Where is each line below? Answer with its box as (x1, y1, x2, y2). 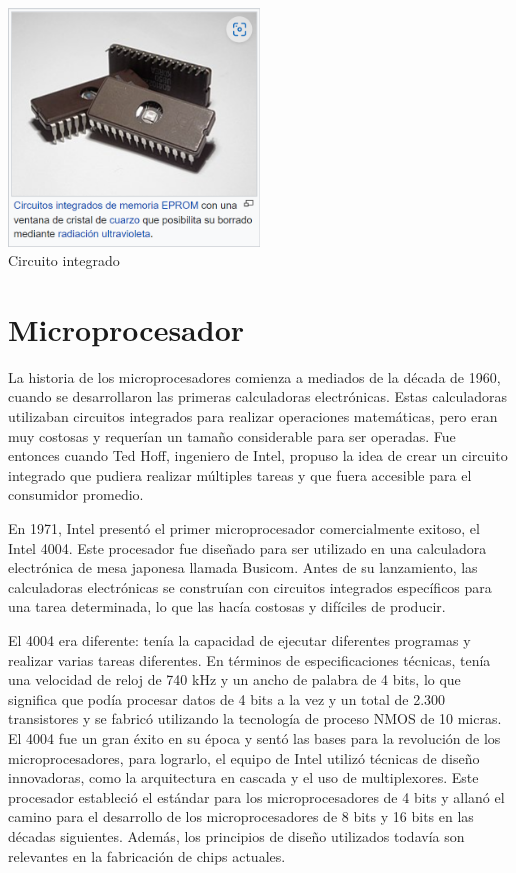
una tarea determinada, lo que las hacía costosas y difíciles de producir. (8, 596, 446, 617)
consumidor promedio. (8, 484, 144, 505)
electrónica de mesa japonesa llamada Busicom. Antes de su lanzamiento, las (8, 557, 478, 578)
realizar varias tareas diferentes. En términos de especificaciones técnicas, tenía (8, 649, 491, 670)
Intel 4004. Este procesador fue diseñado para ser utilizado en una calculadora (8, 537, 487, 558)
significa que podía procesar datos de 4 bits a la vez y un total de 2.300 (8, 688, 446, 709)
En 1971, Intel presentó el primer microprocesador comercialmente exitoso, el (8, 518, 480, 539)
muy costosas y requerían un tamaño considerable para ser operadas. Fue (8, 425, 456, 446)
